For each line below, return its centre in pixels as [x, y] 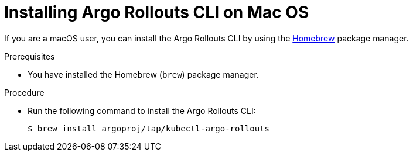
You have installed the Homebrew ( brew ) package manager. [143, 74]
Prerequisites [30, 56]
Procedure [24, 92]
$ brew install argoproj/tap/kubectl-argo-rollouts [149, 128]
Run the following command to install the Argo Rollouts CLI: [142, 110]
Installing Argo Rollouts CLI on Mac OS [157, 12]
